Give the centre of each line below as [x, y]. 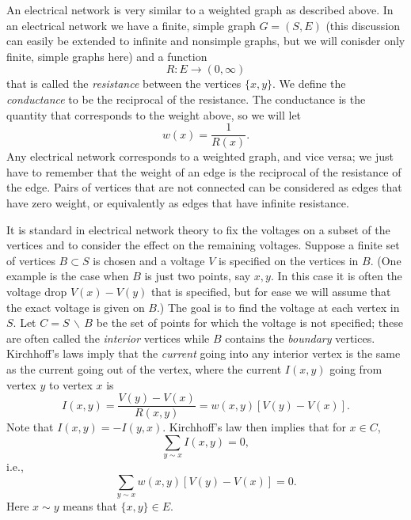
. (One [386, 260]
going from [356, 368]
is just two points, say [198, 276]
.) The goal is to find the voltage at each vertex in [278, 307]
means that [90, 506]
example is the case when [68, 276]
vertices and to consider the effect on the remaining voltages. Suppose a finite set [203, 245]
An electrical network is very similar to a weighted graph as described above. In [200, 9]
